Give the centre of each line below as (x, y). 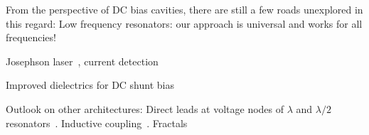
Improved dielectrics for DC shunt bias (90, 85)
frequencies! (31, 37)
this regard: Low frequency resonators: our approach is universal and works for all (184, 23)
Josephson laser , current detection (82, 61)
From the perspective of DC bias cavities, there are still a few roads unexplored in (184, 9)
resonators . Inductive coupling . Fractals (97, 123)
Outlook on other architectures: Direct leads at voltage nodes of (145, 108)
